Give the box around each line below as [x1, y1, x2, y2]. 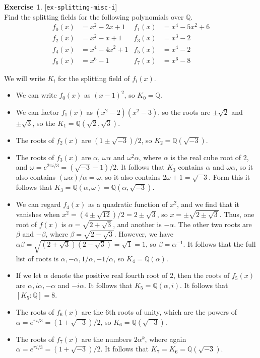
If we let [16, 270, 41, 280]
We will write [4, 73, 45, 83]
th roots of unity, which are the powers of [109, 306, 237, 317]
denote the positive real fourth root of [50, 270, 168, 280]
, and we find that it [176, 199, 240, 209]
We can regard [16, 199, 61, 209]
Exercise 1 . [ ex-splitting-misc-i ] [4, 2, 117, 12]
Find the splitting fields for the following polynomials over [4, 11, 184, 22]
